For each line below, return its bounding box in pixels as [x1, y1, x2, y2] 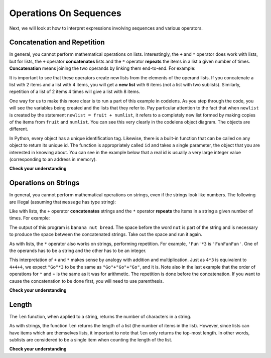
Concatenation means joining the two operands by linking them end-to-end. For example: [9, 65, 196, 71]
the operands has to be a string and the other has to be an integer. [9, 248, 147, 254]
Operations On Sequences [9, 8, 121, 19]
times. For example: [9, 215, 50, 221]
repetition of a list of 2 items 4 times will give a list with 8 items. [9, 88, 141, 95]
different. [9, 126, 29, 132]
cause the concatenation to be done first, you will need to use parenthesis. [9, 278, 164, 284]
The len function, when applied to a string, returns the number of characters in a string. [9, 313, 192, 319]
